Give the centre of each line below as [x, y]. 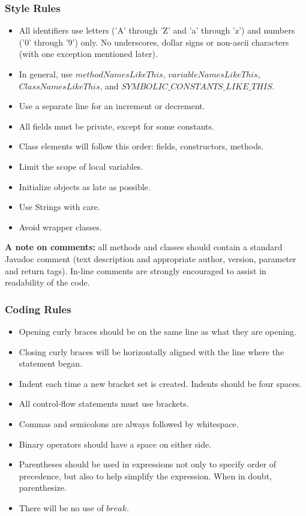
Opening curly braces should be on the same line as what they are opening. [157, 331]
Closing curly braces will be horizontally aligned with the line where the [151, 351]
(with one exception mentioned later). [88, 54]
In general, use [46, 74]
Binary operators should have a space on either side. [115, 444]
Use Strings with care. [59, 207]
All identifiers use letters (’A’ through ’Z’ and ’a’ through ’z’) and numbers [157, 30]
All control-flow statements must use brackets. [104, 403]
